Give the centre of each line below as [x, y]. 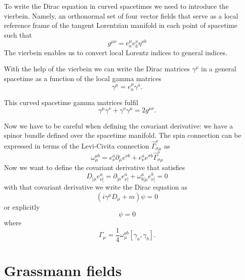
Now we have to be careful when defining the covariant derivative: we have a [119, 125]
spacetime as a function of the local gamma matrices [83, 78]
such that [18, 34]
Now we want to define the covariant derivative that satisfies [95, 167]
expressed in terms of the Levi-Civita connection [77, 145]
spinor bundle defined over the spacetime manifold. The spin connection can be [123, 135]
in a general [219, 69]
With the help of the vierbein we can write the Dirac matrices [97, 69]
